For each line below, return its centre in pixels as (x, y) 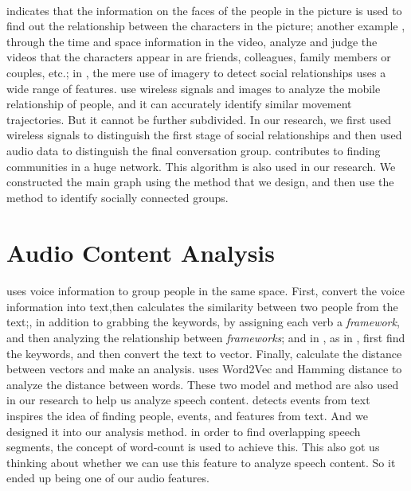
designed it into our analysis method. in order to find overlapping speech (184, 431)
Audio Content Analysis (141, 252)
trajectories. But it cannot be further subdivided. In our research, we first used (199, 119)
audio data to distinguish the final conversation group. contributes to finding (194, 150)
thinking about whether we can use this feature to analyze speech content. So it (201, 462)
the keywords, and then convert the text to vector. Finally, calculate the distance (204, 353)
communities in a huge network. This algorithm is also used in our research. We (201, 166)
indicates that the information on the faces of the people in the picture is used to (204, 10)
